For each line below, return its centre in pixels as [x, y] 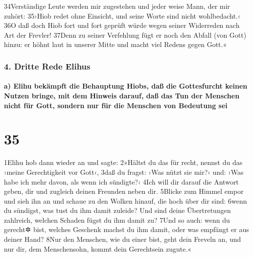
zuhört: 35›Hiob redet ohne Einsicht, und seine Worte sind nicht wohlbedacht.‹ [122, 15]
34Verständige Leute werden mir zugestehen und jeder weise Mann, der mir [117, 6]
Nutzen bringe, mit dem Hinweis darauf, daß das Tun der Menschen [122, 95]
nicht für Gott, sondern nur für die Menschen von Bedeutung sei [116, 105]
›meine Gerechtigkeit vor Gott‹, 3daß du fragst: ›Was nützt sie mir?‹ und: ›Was [124, 172]
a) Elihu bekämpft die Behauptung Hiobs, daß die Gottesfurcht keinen [126, 86]
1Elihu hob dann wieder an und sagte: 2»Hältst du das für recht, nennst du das [123, 162]
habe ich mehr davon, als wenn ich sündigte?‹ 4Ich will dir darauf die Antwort [121, 181]
